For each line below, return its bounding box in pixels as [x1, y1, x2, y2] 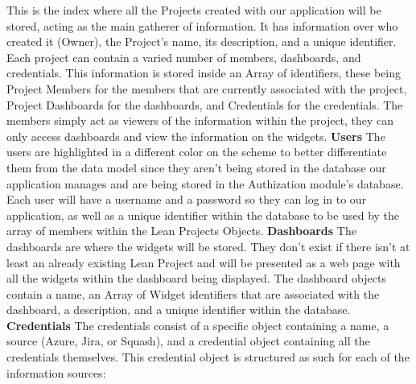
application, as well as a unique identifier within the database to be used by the [6, 206, 400, 223]
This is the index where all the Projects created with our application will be [6, 2, 381, 18]
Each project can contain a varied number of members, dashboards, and [6, 48, 361, 65]
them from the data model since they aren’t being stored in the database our [6, 159, 386, 175]
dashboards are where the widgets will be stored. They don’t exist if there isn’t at [6, 237, 410, 254]
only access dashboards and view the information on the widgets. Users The [6, 127, 385, 144]
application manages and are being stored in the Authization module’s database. [6, 175, 404, 192]
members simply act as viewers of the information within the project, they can [6, 112, 394, 129]
